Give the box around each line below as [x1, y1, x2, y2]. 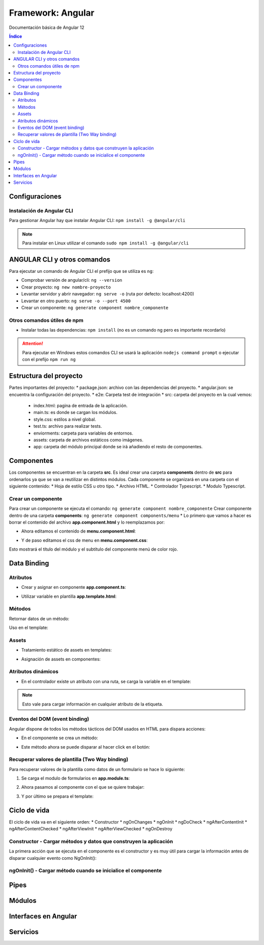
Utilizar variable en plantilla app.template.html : [21, 593, 117, 599]
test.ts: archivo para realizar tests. [33, 423, 102, 429]
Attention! [22, 340, 44, 346]
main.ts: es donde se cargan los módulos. [33, 410, 118, 415]
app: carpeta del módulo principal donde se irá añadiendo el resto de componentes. [33, 444, 203, 450]
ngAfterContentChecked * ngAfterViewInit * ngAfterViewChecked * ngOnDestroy [9, 826, 173, 832]
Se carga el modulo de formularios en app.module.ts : [21, 775, 130, 781]
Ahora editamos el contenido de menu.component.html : [21, 528, 136, 534]
